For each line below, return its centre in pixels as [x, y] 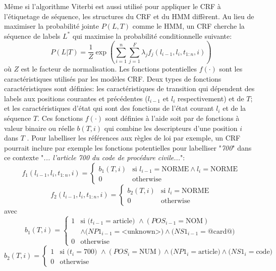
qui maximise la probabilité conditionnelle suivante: [152, 36]
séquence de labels [32, 36]
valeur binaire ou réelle [39, 128]
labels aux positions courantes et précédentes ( [76, 98]
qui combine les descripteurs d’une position [171, 128]
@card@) [221, 231]
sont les [231, 69]
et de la [234, 108]
